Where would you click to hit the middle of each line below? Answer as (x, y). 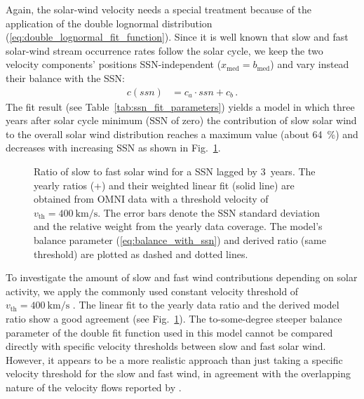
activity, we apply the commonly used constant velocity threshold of (152, 291)
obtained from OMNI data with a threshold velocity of (151, 199)
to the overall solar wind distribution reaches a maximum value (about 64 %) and (182, 134)
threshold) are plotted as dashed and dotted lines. (141, 253)
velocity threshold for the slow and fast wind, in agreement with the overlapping (178, 373)
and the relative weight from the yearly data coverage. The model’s (178, 226)
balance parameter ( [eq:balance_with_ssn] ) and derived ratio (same (180, 239)
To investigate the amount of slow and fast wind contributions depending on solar (182, 277)
